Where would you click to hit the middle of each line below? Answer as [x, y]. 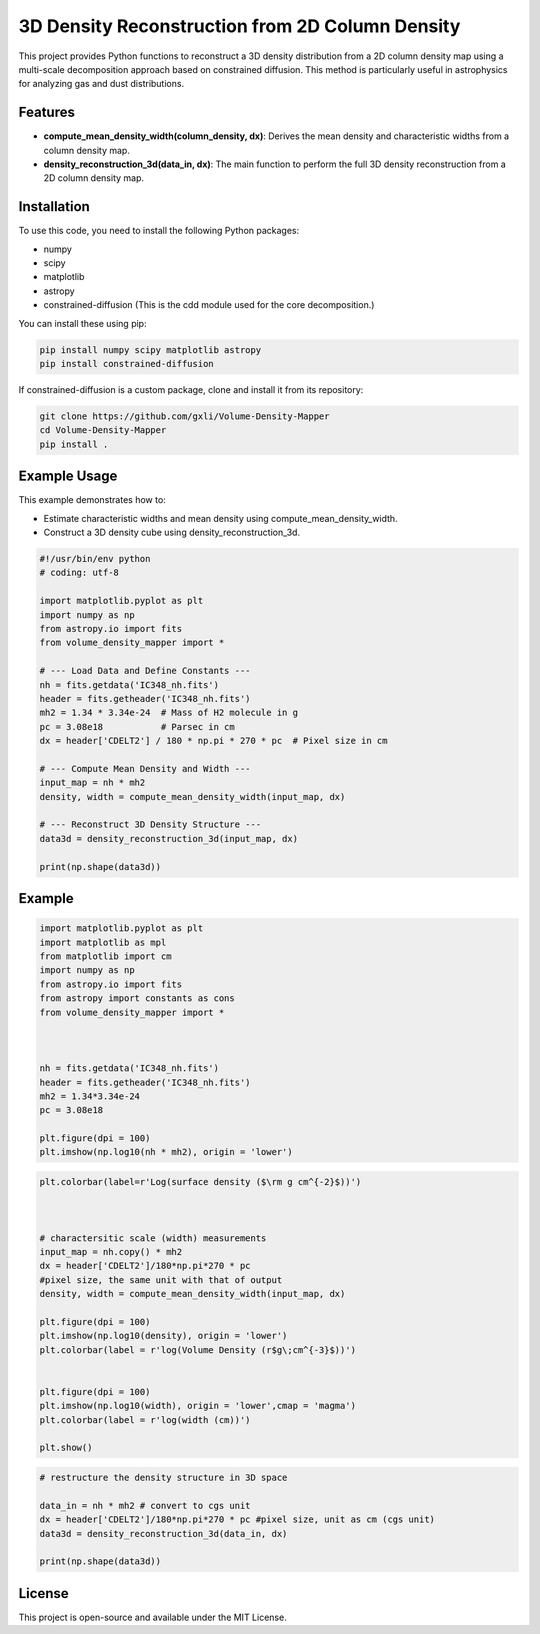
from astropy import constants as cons [137, 998]
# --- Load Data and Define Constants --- [145, 671]
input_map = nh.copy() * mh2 [111, 1252]
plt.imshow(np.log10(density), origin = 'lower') [163, 1336]
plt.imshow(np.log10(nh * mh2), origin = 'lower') [166, 1152]
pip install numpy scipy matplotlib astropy [150, 349]
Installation [54, 206]
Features [46, 112]
